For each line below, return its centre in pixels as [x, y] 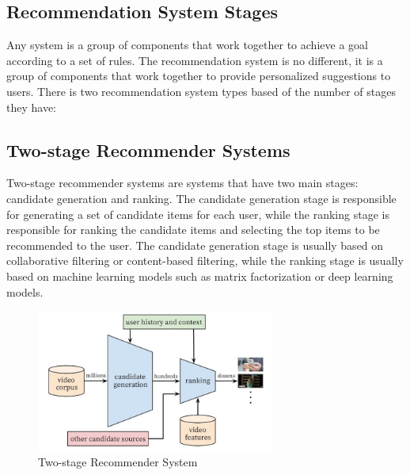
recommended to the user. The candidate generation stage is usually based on [195, 245]
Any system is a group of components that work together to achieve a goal [187, 45]
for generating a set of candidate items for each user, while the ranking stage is [198, 214]
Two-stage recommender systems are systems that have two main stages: [182, 183]
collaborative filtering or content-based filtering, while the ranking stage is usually [205, 260]
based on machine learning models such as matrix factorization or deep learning [200, 276]
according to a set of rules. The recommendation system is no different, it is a [195, 60]
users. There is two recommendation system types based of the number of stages [201, 91]
